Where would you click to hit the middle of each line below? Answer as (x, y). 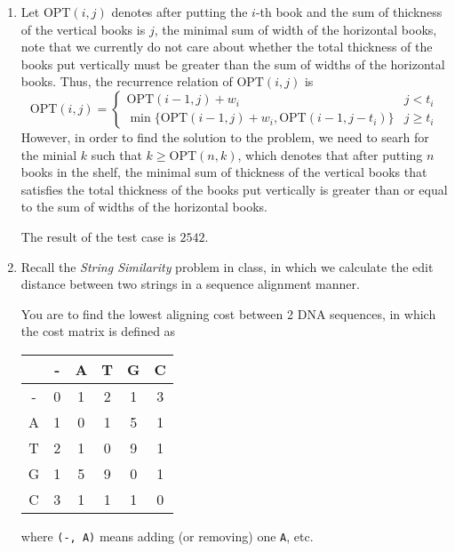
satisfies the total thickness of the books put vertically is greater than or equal (234, 189)
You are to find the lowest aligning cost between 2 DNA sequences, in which (228, 313)
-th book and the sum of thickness (349, 12)
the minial (49, 154)
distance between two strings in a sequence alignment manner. (190, 284)
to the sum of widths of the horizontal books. (144, 207)
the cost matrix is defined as (98, 331)
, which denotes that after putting (330, 154)
